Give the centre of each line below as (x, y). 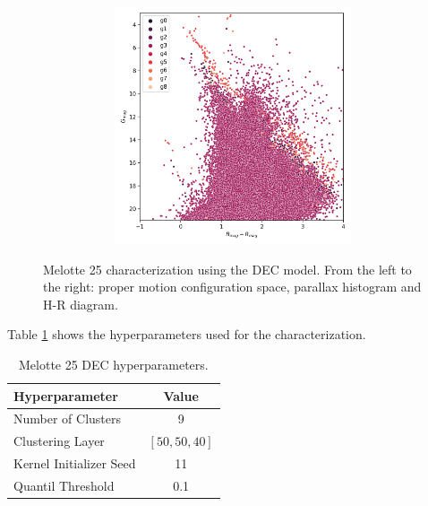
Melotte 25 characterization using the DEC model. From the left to (227, 269)
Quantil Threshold (64, 485)
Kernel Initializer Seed (75, 463)
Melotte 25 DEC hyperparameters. (113, 364)
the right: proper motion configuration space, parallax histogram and (232, 287)
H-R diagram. (81, 304)
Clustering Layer (59, 441)
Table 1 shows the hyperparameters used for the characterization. (187, 334)
